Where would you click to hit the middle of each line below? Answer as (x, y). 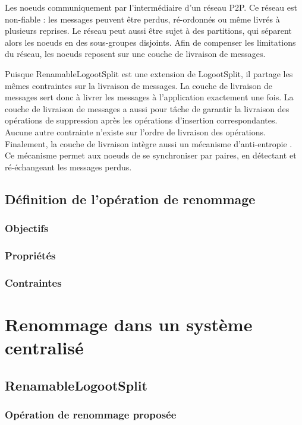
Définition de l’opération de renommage (130, 199)
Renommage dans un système (129, 324)
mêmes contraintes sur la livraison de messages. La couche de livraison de (139, 85)
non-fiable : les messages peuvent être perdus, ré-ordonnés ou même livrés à (142, 19)
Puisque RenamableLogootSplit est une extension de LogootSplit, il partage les (149, 73)
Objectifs (27, 228)
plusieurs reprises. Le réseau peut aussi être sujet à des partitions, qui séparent (148, 31)
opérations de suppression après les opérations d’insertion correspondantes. (141, 120)
